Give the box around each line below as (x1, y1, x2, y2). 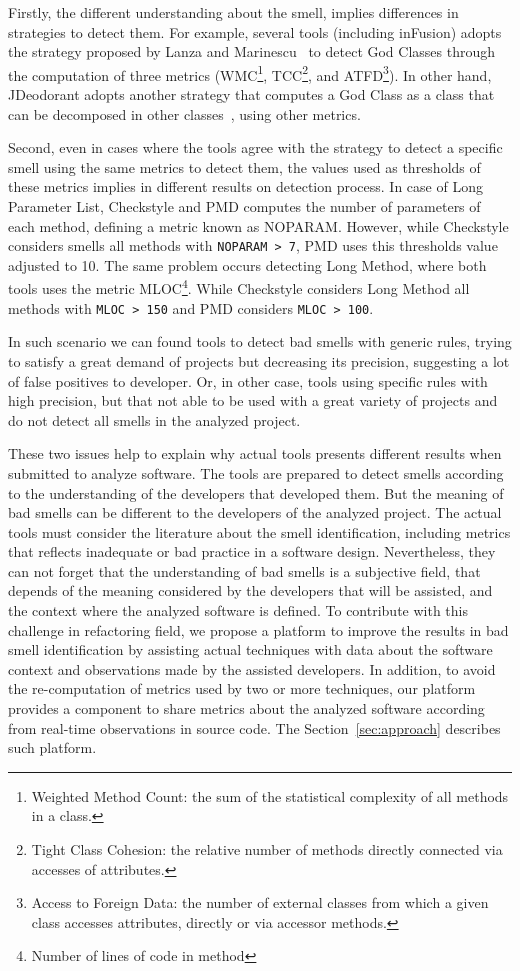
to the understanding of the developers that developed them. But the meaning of (8, 482, 504, 503)
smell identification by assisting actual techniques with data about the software (8, 639, 493, 660)
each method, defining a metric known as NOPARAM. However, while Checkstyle (8, 215, 509, 236)
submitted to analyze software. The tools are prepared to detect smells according (8, 462, 504, 483)
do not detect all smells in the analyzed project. (8, 409, 301, 430)
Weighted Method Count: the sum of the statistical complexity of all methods (31, 785, 509, 806)
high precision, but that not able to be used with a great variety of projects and (8, 390, 498, 411)
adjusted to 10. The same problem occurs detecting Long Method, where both (8, 254, 487, 275)
